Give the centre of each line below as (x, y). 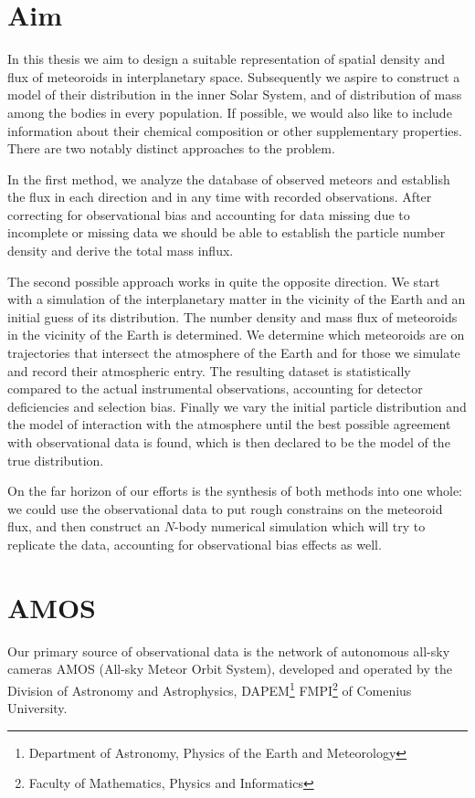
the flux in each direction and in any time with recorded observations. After (220, 197)
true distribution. (56, 460)
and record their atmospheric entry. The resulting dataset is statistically (209, 370)
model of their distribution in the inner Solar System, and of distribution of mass (235, 94)
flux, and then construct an (84, 526)
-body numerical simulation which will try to (300, 526)
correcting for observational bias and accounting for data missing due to (209, 214)
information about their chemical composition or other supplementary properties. (235, 130)
